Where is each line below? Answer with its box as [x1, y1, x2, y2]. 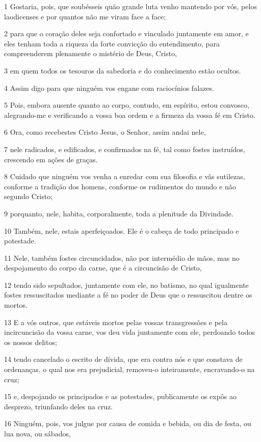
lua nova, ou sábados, [4, 428, 71, 438]
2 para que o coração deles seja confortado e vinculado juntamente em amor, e [4, 28, 249, 39]
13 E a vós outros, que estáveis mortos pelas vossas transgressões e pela [4, 316, 227, 327]
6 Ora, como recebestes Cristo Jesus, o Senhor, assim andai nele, [4, 127, 206, 137]
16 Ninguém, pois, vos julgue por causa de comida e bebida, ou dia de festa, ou [4, 418, 251, 429]
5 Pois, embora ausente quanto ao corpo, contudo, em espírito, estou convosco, [4, 100, 249, 110]
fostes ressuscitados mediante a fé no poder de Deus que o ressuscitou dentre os [4, 289, 252, 300]
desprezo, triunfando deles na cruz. [4, 401, 113, 411]
